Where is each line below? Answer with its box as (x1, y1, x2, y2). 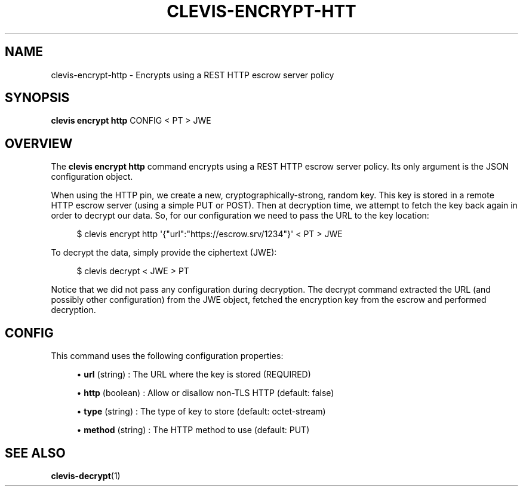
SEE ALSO (5, 445, 66, 461)
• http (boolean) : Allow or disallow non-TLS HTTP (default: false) (76, 388, 334, 398)
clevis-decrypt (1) (51, 470, 121, 481)
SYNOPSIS (5, 90, 70, 106)
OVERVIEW (5, 136, 73, 151)
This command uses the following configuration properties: (51, 351, 284, 361)
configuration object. (51, 171, 133, 182)
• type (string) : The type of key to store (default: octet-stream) (76, 406, 326, 417)
